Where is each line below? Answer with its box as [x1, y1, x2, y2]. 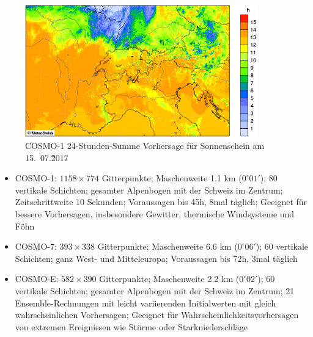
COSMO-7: [15, 240, 57, 253]
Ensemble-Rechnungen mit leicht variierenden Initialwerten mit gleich [15, 296, 276, 309]
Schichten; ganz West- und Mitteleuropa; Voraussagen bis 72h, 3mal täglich [15, 252, 298, 264]
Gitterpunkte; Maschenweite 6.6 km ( [97, 240, 238, 253]
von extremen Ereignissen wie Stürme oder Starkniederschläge [15, 320, 248, 333]
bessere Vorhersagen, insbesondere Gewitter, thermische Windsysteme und [15, 208, 295, 220]
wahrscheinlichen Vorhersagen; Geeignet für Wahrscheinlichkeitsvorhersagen [15, 308, 299, 321]
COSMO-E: [15, 272, 59, 285]
